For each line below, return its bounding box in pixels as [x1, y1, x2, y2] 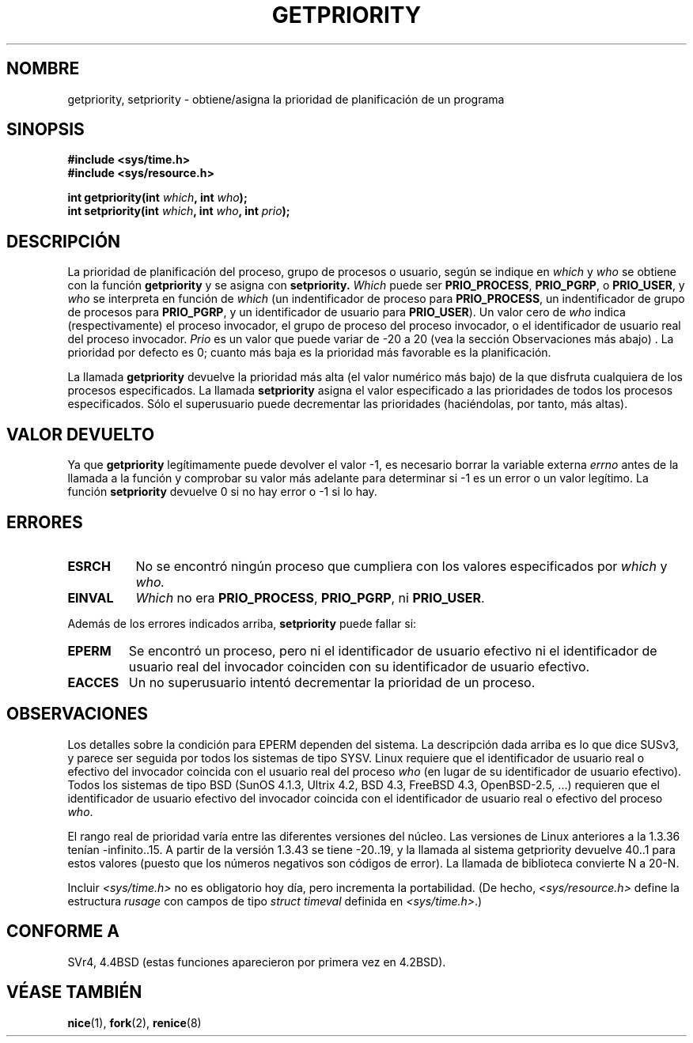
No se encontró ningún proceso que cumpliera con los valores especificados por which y [135, 557, 668, 574]
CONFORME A [6, 921, 119, 942]
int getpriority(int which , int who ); [67, 191, 248, 205]
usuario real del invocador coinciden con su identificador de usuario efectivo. [128, 658, 590, 675]
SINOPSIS [6, 119, 85, 140]
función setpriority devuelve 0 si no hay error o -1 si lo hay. [67, 485, 377, 499]
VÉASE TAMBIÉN [6, 982, 142, 1003]
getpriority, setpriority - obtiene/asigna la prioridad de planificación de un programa [67, 92, 505, 106]
